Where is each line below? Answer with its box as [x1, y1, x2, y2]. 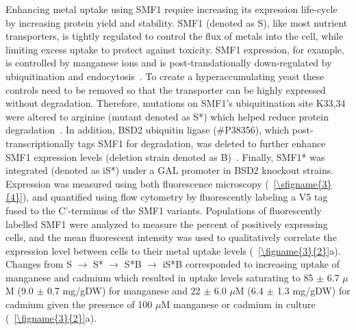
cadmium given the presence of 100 [5, 297, 153, 312]
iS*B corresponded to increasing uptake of [162, 257, 340, 271]
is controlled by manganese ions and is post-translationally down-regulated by [5, 55, 332, 70]
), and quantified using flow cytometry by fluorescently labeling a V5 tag [22, 190, 328, 204]
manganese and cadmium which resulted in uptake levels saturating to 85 [5, 270, 314, 284]
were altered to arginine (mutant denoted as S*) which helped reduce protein [5, 109, 329, 123]
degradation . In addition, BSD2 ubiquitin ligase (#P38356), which [5, 123, 290, 137]
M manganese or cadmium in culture [161, 297, 316, 312]
